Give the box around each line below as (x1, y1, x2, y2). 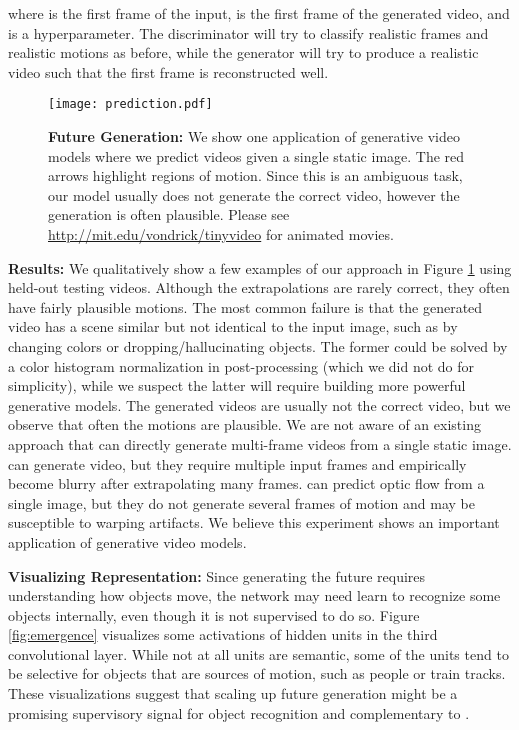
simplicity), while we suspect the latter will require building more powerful (8, 375, 466, 396)
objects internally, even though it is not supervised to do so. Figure (8, 604, 420, 625)
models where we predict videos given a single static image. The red (48, 145, 465, 166)
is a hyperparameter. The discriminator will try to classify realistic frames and (8, 22, 489, 43)
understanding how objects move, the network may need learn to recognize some (8, 585, 501, 606)
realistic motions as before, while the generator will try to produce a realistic (8, 42, 479, 63)
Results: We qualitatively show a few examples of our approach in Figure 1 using (8, 257, 512, 278)
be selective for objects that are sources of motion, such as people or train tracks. (8, 663, 506, 684)
